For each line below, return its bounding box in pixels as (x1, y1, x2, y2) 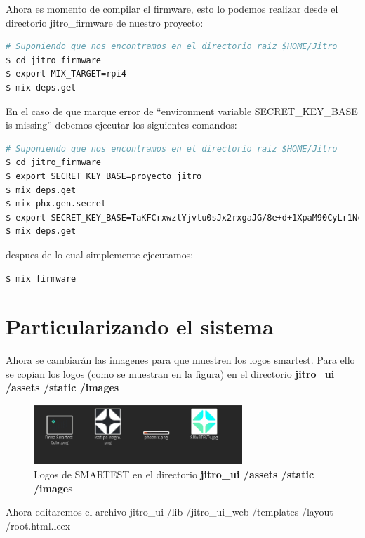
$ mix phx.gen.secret (6, 199, 107, 209)
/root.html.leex (6, 518, 71, 532)
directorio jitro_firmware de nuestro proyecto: (6, 15, 204, 29)
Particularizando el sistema (6, 312, 274, 341)
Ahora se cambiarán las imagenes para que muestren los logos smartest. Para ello (6, 353, 355, 367)
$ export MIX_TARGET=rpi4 (6, 69, 126, 79)
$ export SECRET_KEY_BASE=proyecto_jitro (6, 171, 202, 181)
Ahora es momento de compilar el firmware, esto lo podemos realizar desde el (6, 1, 338, 15)
